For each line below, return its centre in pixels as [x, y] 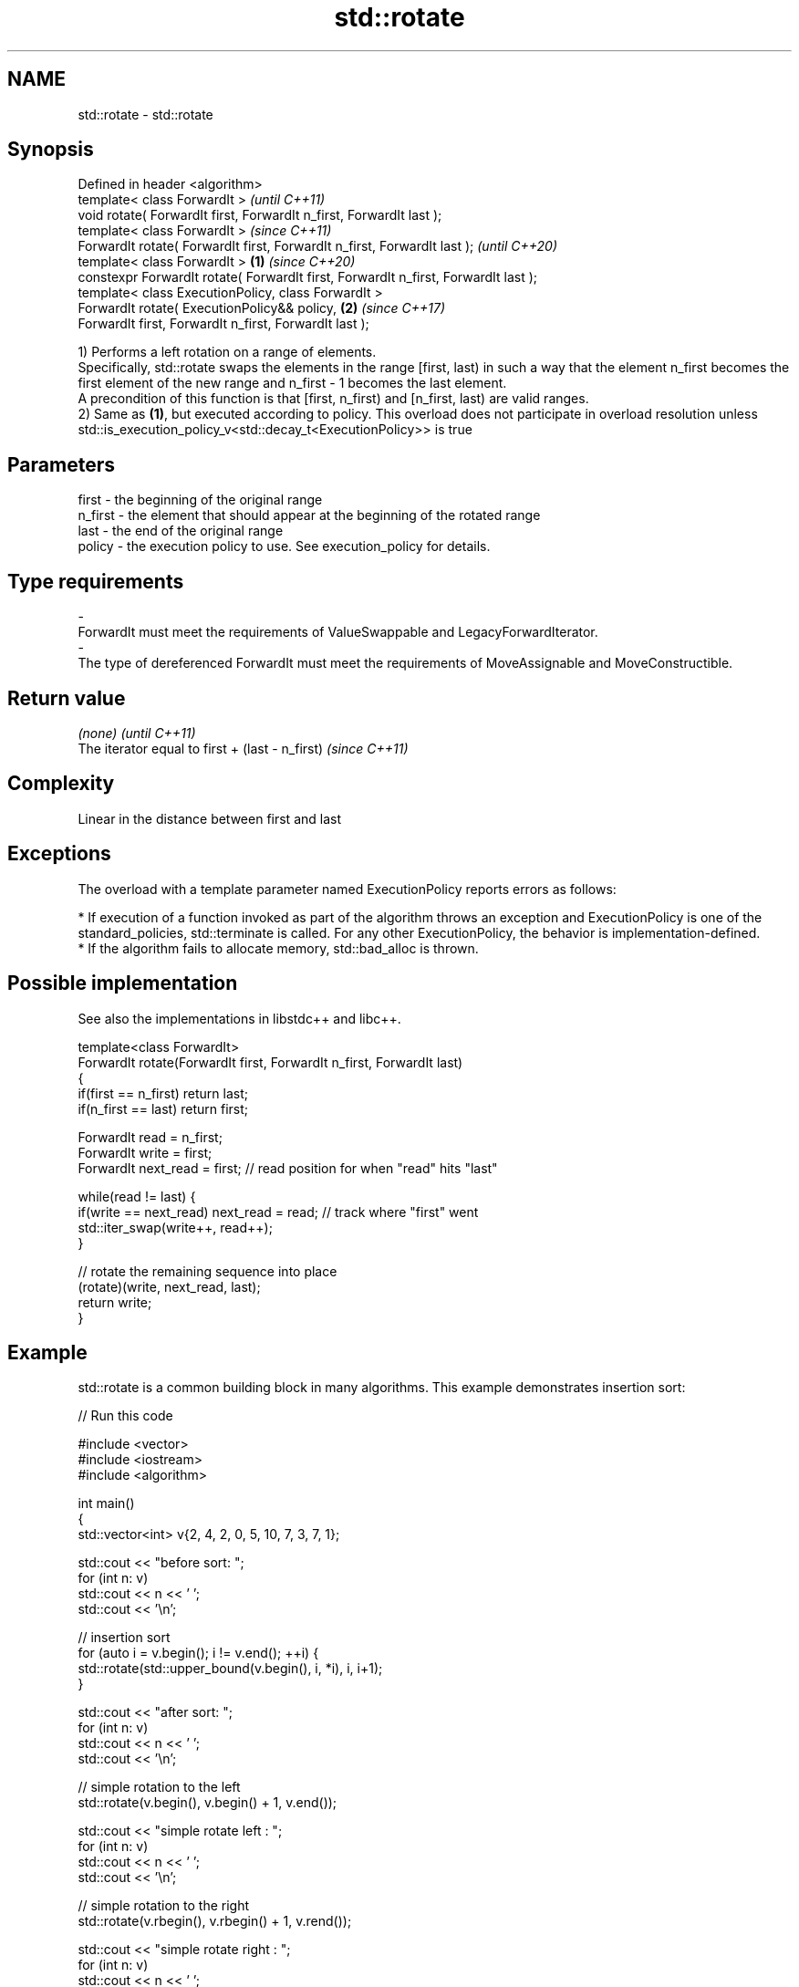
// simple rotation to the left [159, 1787]
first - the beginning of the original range [200, 500]
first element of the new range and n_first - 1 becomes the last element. [292, 383]
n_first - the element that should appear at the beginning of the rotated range [309, 515]
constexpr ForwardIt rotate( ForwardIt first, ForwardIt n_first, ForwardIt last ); [308, 277]
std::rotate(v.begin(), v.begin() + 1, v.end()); [208, 1803]
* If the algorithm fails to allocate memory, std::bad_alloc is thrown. [278, 948]
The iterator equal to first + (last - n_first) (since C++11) [243, 748]
